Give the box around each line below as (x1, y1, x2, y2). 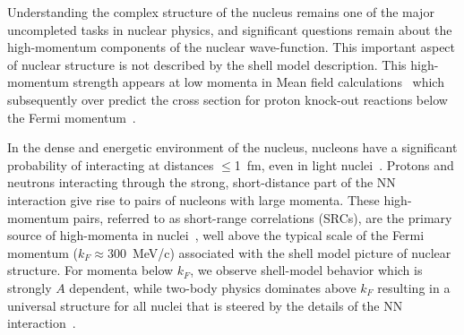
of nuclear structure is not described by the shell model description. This (7, 55, 407, 73)
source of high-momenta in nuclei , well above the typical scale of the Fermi (7, 226, 425, 245)
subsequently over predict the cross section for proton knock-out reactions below (7, 90, 448, 108)
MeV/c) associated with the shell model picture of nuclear (132, 243, 451, 262)
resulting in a (377, 278, 451, 296)
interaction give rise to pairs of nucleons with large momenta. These (7, 190, 380, 209)
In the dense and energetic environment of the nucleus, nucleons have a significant (7, 138, 458, 157)
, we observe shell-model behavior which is (190, 261, 423, 279)
